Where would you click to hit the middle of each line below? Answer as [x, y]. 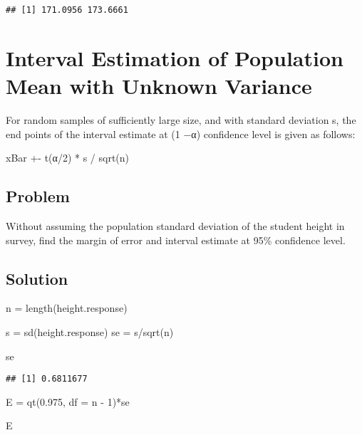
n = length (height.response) [67, 308]
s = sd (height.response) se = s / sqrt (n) [90, 331]
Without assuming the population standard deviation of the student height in [175, 225]
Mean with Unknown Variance [159, 86]
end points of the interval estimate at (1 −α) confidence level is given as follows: [181, 133]
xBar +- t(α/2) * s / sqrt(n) [68, 158]
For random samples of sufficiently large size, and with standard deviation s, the [181, 119]
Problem [38, 196]
